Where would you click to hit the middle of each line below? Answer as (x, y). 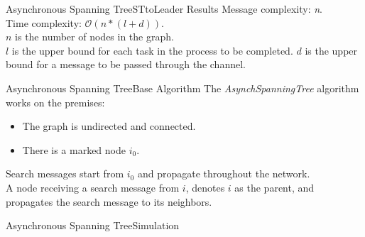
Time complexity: (44, 22)
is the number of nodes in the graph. (94, 37)
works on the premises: (55, 102)
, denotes (205, 187)
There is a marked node (74, 149)
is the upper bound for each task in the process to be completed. (152, 50)
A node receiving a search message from (93, 187)
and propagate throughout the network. (224, 173)
